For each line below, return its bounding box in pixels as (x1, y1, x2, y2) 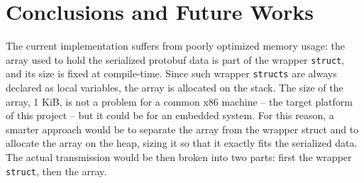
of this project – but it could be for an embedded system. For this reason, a (6, 108, 334, 123)
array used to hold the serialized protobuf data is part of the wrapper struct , (6, 52, 345, 67)
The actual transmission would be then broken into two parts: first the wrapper (6, 150, 352, 164)
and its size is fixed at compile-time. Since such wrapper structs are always (6, 66, 337, 81)
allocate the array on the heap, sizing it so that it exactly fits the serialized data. (6, 135, 358, 150)
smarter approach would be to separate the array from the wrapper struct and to (6, 121, 359, 136)
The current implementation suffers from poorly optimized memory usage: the (6, 38, 346, 53)
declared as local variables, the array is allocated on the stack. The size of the (6, 80, 343, 95)
